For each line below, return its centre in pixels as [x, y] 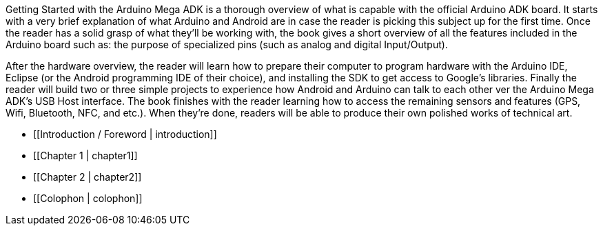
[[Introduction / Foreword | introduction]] [125, 134]
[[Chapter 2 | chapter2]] [88, 177]
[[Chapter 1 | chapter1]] [85, 155]
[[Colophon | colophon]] [88, 198]
